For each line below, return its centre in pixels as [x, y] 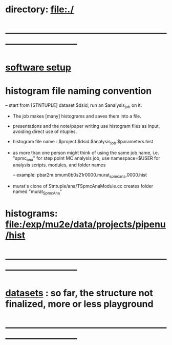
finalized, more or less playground [79, 304]
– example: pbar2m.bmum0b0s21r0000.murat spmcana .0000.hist [80, 175]
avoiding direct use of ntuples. [45, 131]
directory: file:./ [40, 9]
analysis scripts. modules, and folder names [59, 165]
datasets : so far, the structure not [79, 293]
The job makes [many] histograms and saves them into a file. [77, 116]
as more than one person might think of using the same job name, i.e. [86, 153]
